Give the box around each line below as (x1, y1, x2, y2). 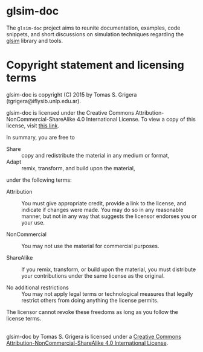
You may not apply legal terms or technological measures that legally (21, 290, 193, 297)
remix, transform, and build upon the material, (21, 164, 135, 171)
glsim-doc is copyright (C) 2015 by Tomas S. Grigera (6, 91, 137, 98)
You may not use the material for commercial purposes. (21, 242, 159, 249)
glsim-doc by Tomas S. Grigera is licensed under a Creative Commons (6, 333, 181, 340)
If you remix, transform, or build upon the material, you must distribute (21, 266, 196, 273)
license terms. (6, 315, 42, 322)
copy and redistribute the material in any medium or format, (21, 152, 170, 159)
